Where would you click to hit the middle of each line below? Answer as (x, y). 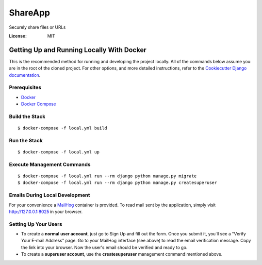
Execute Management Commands (50, 164)
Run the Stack (26, 140)
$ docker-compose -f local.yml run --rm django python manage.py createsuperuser (117, 183)
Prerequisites (25, 87)
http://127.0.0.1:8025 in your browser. (46, 212)
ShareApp (30, 13)
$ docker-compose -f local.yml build (63, 128)
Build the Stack (27, 116)
